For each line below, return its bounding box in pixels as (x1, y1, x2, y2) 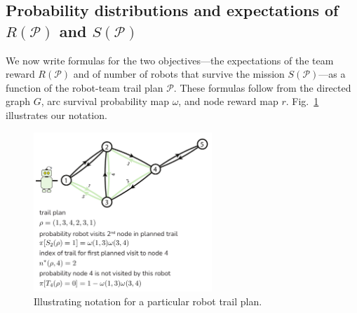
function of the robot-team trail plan (6, 80, 163, 95)
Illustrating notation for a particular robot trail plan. (34, 293, 262, 308)
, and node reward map (178, 94, 278, 109)
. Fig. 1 (285, 94, 319, 109)
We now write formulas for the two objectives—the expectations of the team (6, 53, 334, 67)
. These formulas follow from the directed (173, 80, 351, 95)
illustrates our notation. (6, 107, 107, 122)
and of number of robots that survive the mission (73, 67, 285, 81)
